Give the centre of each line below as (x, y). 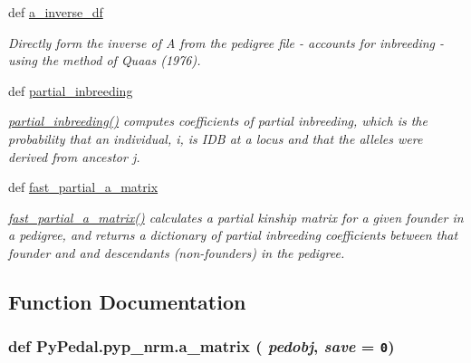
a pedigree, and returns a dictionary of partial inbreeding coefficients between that (233, 235)
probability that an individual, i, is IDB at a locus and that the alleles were (216, 138)
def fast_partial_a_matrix (83, 187)
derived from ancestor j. (74, 156)
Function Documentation (127, 301)
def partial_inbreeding (71, 90)
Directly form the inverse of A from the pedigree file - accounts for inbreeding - (226, 42)
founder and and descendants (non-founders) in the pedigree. (177, 252)
